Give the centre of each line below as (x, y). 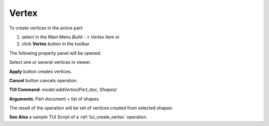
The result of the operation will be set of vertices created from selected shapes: (91, 108)
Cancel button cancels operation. (44, 80)
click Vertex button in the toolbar (56, 44)
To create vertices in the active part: (46, 28)
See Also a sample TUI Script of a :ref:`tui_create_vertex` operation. (78, 117)
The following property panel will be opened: (55, 53)
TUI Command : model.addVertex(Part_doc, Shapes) (63, 90)
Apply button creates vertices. (41, 71)
